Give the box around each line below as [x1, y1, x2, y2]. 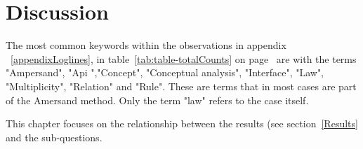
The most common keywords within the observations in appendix [6, 38, 286, 52]
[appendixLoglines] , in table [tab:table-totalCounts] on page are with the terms [11, 51, 357, 66]
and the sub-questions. [6, 129, 103, 144]
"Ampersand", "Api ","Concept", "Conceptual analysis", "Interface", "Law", [6, 65, 324, 80]
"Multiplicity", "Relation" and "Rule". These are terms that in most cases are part [6, 78, 357, 93]
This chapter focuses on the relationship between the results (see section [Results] [6, 116, 358, 131]
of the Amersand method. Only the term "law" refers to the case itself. [6, 92, 309, 107]
